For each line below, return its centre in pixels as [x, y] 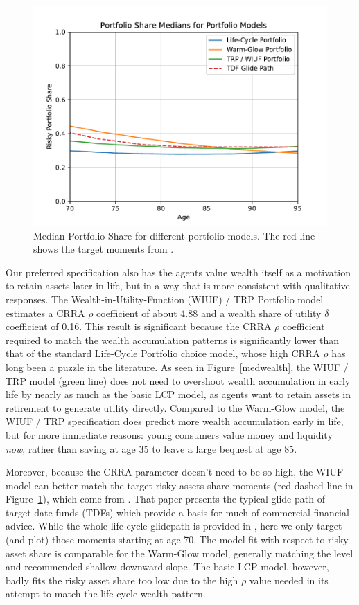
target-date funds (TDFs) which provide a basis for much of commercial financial [177, 512]
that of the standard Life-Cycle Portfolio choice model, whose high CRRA [163, 353]
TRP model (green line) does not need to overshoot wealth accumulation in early [178, 380]
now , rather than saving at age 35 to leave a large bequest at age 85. [151, 448]
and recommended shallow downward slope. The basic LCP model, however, [167, 567]
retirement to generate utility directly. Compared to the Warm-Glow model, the [175, 407]
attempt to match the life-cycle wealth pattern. [106, 594]
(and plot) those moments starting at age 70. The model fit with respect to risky [177, 540]
